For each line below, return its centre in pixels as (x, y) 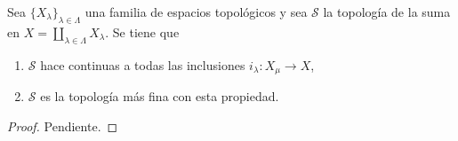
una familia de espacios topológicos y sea (196, 12)
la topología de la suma (387, 12)
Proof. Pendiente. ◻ (63, 125)
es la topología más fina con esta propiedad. (160, 96)
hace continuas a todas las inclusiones (143, 64)
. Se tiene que (142, 31)
